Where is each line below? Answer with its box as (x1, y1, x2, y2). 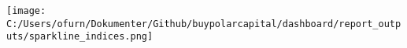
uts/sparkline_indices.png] (6, 31, 154, 43)
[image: (6, 5, 46, 16)
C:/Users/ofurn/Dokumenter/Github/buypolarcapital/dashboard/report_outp (6, 18, 401, 29)
